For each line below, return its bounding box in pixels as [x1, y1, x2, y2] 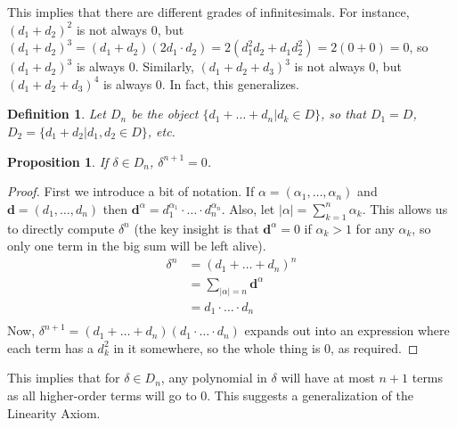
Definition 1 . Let [7, 104, 106, 123]
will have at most [281, 368, 375, 387]
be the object [131, 104, 199, 123]
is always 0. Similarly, [76, 57, 194, 76]
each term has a [7, 338, 94, 357]
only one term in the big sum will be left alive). [7, 236, 266, 255]
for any [355, 218, 395, 237]
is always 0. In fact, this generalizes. [102, 74, 300, 93]
